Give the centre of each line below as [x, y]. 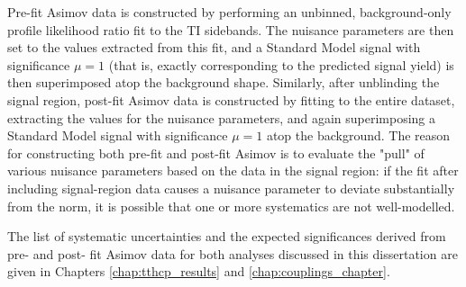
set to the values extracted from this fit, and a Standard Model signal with [214, 47]
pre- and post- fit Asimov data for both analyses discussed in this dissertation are [233, 253]
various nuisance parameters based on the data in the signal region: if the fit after [233, 170]
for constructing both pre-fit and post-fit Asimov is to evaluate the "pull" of [216, 152]
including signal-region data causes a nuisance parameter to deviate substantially [231, 188]
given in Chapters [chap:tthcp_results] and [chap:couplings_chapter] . [199, 271]
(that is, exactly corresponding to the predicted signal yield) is [281, 64]
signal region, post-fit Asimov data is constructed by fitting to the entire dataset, [231, 99]
